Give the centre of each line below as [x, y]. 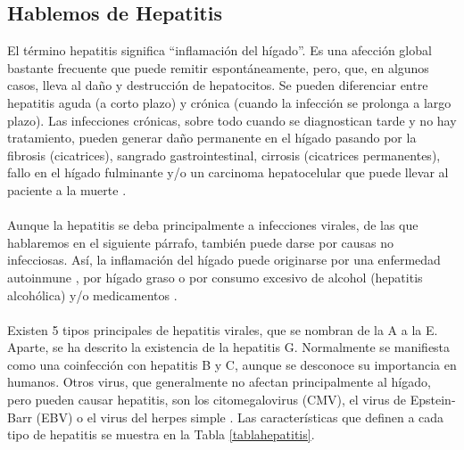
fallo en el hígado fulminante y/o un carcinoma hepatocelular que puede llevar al [228, 172]
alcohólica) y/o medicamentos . [92, 295]
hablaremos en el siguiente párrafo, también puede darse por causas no [201, 242]
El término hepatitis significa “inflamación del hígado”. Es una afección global [220, 50]
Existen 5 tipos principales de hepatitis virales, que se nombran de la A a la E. [223, 329]
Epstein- [433, 400]
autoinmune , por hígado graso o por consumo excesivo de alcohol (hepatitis [215, 277]
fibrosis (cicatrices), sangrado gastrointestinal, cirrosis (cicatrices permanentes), [224, 155]
